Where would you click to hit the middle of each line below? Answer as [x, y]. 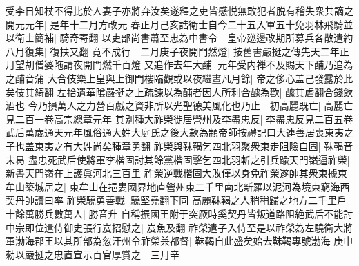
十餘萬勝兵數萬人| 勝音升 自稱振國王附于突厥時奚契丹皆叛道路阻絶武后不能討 [179, 213]
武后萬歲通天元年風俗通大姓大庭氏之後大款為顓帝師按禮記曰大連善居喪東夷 [175, 132]
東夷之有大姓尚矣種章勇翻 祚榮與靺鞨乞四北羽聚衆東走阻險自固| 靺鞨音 [194, 145]
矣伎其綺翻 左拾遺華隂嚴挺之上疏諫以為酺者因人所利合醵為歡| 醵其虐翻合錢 [175, 92]
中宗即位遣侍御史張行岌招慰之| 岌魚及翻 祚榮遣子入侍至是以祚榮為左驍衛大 [175, 227]
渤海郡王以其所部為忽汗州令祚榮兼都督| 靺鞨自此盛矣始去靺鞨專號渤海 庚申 [184, 241]
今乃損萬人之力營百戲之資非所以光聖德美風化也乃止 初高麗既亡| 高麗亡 [191, 105]
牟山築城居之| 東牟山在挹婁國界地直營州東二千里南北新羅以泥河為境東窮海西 [178, 186]
